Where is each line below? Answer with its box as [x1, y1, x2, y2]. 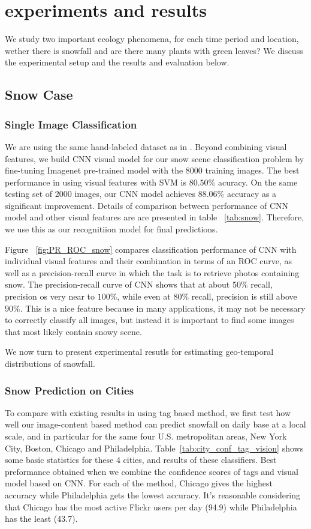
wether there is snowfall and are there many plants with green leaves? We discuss [5, 44, 303, 56]
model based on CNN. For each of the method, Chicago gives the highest [5, 477, 273, 489]
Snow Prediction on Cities [5, 382, 134, 398]
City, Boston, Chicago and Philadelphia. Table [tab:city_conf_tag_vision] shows [5, 441, 304, 454]
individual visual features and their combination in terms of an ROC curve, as [5, 255, 292, 267]
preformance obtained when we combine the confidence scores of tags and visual [5, 465, 298, 477]
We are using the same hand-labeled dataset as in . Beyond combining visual [5, 140, 287, 153]
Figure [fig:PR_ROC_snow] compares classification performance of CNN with [5, 243, 297, 255]
